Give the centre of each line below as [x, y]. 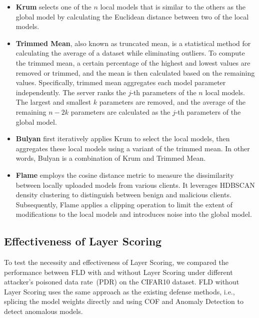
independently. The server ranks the [71, 92]
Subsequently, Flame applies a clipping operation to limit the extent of [124, 204]
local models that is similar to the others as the [173, 7]
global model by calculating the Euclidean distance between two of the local [132, 16]
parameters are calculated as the [120, 111]
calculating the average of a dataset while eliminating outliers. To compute [130, 53]
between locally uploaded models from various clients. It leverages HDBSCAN [135, 185]
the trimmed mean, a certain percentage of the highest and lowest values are [133, 62]
